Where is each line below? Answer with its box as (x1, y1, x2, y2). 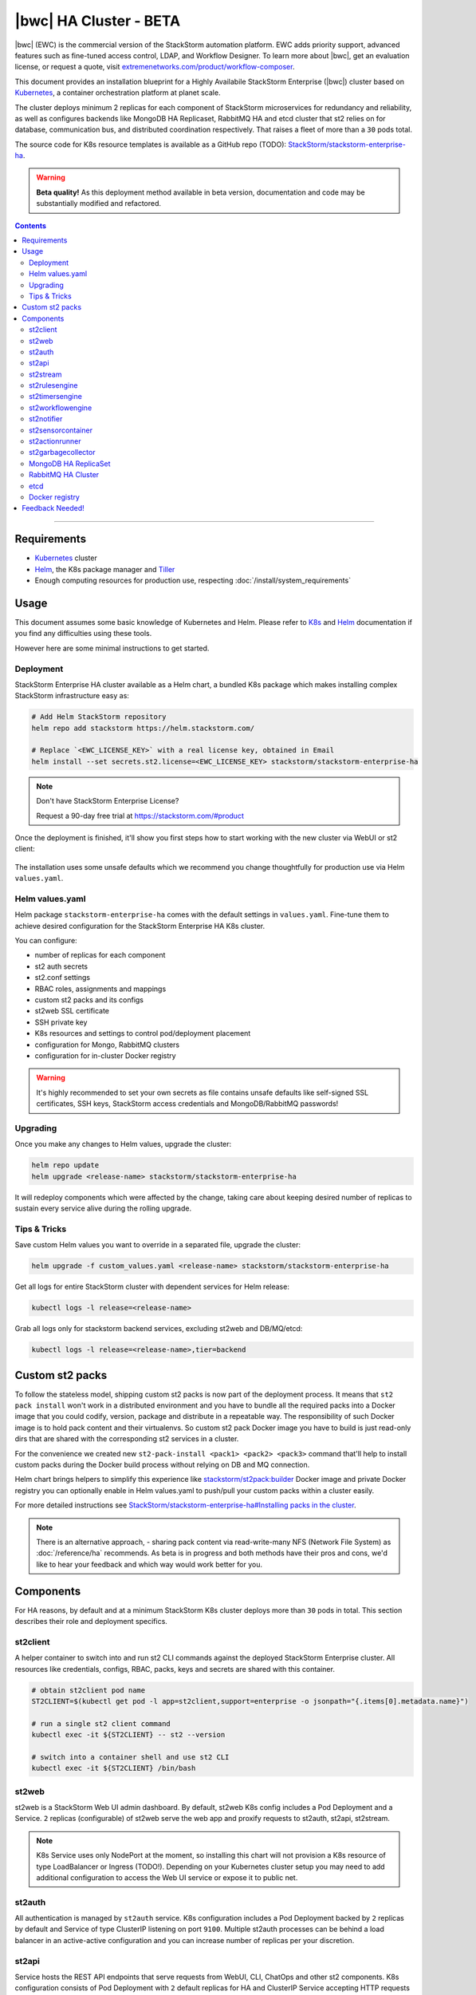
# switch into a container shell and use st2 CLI (31, 1752, 230, 1761)
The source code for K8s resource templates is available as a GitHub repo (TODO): (14, 140, 287, 149)
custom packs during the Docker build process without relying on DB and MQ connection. (14, 1460, 310, 1469)
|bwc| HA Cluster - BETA (14, 12, 181, 30)
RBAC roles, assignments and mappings (34, 984, 167, 994)
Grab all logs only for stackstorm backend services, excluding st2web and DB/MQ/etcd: (14, 1324, 303, 1333)
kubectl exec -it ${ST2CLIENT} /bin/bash (31, 1764, 196, 1773)
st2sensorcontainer (29, 425, 93, 435)
